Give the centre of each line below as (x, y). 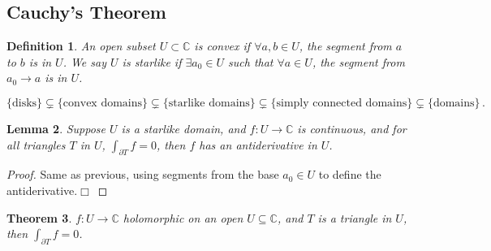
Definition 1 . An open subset (81, 46)
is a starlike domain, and (183, 128)
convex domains (103, 103)
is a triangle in (355, 217)
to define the (350, 174)
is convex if (222, 46)
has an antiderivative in (258, 144)
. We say (84, 61)
